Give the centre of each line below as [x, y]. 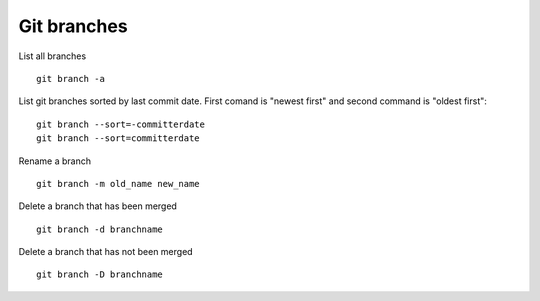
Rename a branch [55, 161]
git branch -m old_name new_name [118, 183]
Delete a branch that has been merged [97, 206]
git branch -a [70, 78]
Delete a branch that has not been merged [106, 252]
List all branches [52, 56]
